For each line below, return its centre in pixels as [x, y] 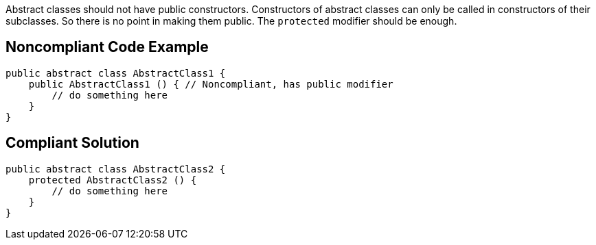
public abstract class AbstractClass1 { [116, 73]
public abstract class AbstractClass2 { [116, 169]
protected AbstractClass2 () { [113, 180]
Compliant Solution [72, 143]
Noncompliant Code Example [107, 47]
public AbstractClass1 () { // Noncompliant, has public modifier [211, 84]
